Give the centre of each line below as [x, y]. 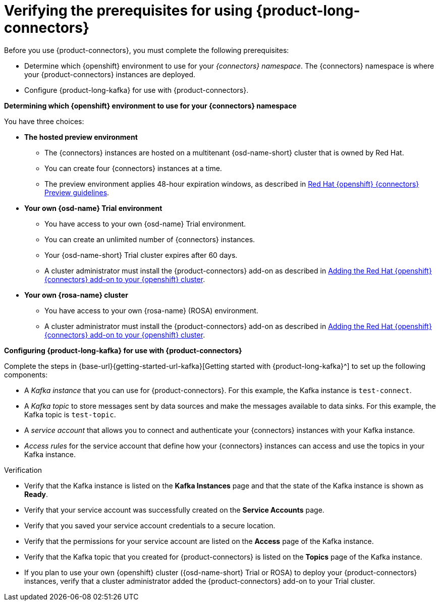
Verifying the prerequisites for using [128, 11]
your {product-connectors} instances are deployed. [110, 74]
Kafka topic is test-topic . [70, 414]
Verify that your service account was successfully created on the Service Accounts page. [174, 510]
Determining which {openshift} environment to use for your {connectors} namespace [150, 105]
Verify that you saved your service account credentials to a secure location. [150, 525]
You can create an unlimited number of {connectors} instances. [150, 239]
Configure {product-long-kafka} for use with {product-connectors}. [136, 90]
